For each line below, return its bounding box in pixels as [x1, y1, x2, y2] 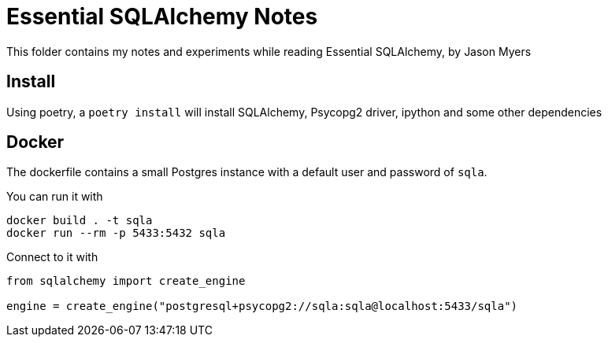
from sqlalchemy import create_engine [6, 275, 246, 288]
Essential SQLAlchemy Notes [6, 3, 318, 30]
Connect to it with [6, 250, 98, 264]
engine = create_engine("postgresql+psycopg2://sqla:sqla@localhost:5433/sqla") [6, 300, 518, 313]
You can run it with [6, 190, 103, 204]
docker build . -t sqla [6, 214, 153, 227]
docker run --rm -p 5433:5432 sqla [6, 227, 226, 240]
